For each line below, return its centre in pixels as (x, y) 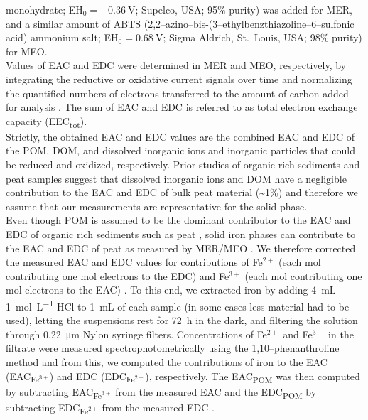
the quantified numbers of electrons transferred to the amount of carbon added (177, 93)
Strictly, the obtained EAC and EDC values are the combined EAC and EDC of (180, 136)
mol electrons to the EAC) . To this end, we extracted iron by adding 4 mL (171, 290)
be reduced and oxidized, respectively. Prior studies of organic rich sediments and (183, 165)
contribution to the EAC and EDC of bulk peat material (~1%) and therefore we (182, 192)
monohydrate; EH (44, 9)
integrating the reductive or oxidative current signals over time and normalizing (179, 79)
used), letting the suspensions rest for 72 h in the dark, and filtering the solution (182, 320)
